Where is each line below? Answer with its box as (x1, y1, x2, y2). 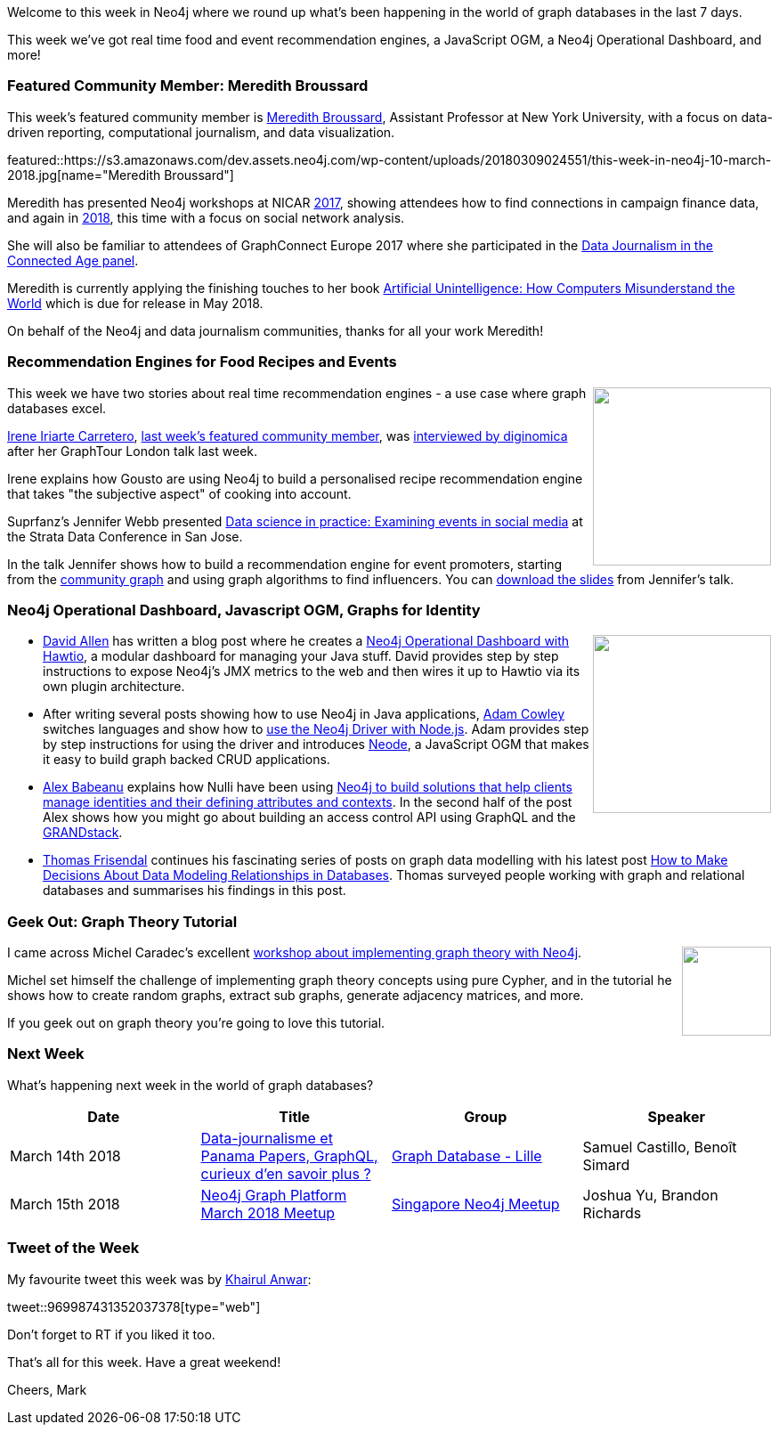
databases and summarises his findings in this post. (43, 883, 346, 899)
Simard (582, 1155, 630, 1174)
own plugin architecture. (43, 679, 185, 695)
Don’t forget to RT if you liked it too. (7, 1326, 215, 1342)
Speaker (647, 1107, 705, 1126)
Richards (582, 1203, 642, 1222)
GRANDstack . (43, 825, 123, 841)
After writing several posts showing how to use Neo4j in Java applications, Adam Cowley (43, 706, 565, 722)
